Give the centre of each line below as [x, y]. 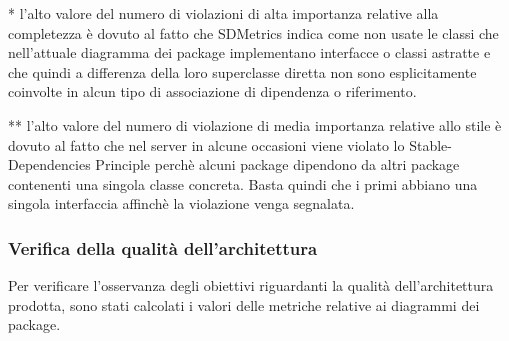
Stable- [430, 144]
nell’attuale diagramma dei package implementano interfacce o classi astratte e [249, 52]
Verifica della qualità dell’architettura [163, 247]
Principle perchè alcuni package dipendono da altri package [277, 164]
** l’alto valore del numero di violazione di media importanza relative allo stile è [255, 124]
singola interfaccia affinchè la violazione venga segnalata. [181, 203]
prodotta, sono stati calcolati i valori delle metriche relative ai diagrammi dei [244, 304]
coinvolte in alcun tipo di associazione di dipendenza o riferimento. [212, 91]
